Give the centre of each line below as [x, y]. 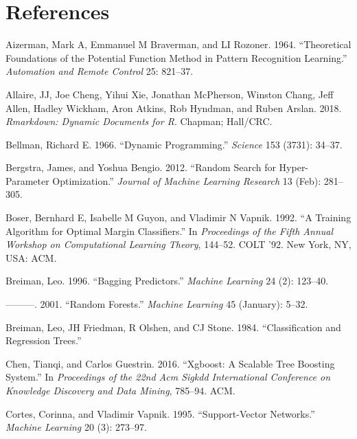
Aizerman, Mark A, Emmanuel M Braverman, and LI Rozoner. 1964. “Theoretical [178, 44]
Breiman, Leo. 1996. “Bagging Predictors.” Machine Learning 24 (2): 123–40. [167, 281]
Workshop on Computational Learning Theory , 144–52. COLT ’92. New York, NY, [178, 244]
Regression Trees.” [44, 340]
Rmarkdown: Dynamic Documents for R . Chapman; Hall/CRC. [139, 121]
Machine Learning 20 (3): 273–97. [76, 427]
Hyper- [294, 167]
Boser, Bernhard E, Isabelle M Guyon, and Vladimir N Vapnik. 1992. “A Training [178, 217]
